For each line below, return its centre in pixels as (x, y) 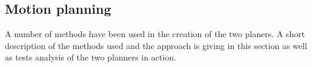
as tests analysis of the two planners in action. (91, 57)
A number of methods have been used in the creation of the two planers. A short (155, 34)
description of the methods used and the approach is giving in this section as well (156, 45)
